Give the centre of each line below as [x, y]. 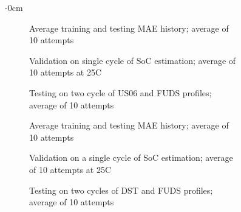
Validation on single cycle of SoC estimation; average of [133, 60]
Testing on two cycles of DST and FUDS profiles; [121, 190]
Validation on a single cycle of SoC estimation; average [131, 157]
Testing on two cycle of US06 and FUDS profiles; [120, 92]
